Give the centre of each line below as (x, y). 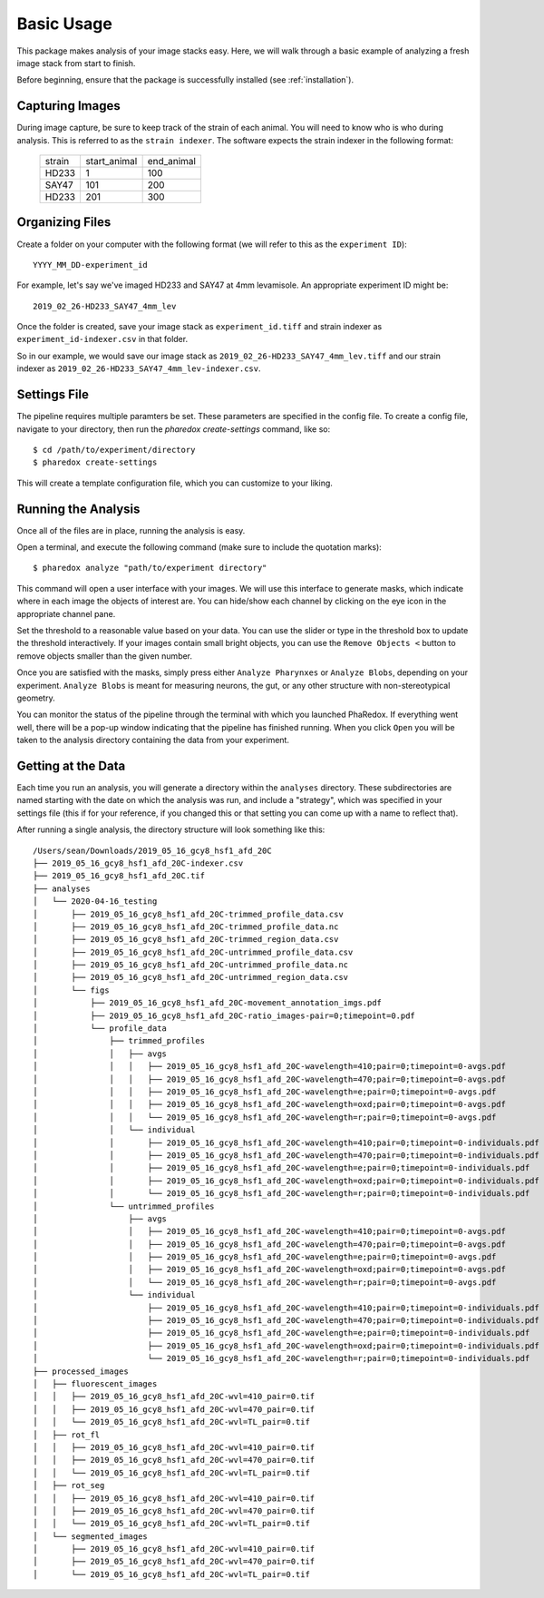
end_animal (172, 162)
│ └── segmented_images (91, 1536)
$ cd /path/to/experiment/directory (114, 450)
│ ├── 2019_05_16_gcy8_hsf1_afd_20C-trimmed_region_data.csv (186, 940)
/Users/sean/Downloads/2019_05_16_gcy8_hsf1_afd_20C (152, 850)
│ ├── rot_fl (67, 1435)
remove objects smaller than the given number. (105, 656)
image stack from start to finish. (76, 63)
